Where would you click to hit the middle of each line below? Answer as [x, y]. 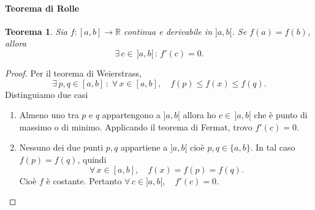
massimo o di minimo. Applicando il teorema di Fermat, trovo [136, 126]
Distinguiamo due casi [47, 94]
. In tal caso [273, 147]
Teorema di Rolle [42, 8]
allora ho [199, 115]
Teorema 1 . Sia [36, 31]
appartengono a [131, 115]
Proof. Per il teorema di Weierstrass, [73, 73]
